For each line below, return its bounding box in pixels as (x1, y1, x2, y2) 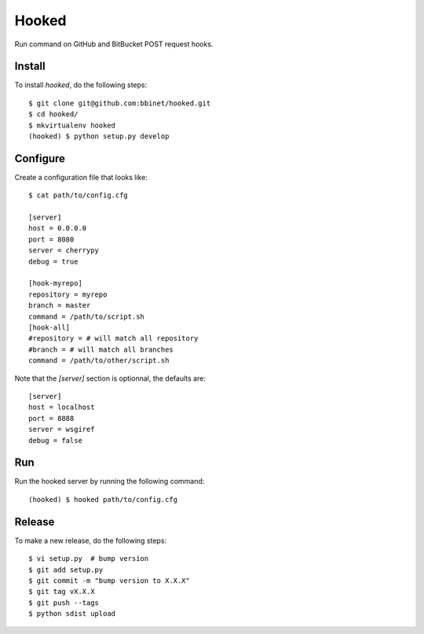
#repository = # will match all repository (28, 334, 199, 343)
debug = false (28, 436, 82, 444)
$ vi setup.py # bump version (28, 555, 149, 563)
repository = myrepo (28, 289, 108, 299)
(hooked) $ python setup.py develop (28, 132, 170, 141)
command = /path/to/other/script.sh (28, 356, 170, 365)
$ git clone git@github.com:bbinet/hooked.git (28, 98, 211, 108)
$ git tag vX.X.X (28, 587, 95, 596)
